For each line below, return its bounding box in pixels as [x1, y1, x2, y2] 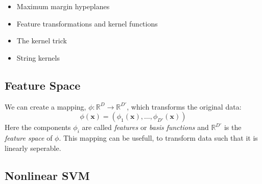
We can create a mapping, [5, 101, 86, 112]
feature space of [5, 132, 53, 143]
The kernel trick [16, 35, 67, 46]
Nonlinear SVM [5, 167, 90, 183]
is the [224, 122, 242, 133]
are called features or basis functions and [82, 122, 209, 133]
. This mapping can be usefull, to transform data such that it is [59, 132, 258, 143]
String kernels [16, 52, 60, 63]
